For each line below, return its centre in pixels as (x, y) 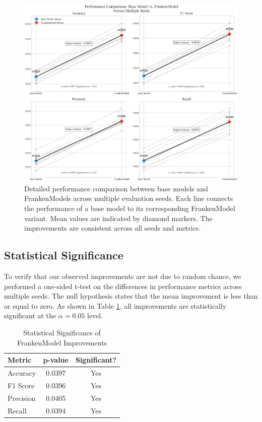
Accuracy (22, 373)
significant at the (30, 315)
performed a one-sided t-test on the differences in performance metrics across (123, 286)
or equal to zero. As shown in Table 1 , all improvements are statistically (115, 305)
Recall (17, 410)
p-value (56, 360)
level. (95, 315)
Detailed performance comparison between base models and (116, 188)
